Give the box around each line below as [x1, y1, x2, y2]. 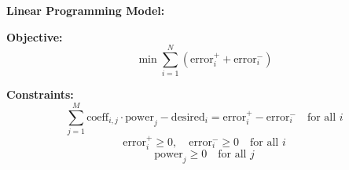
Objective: [6, 28, 63, 45]
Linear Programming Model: [6, 2, 165, 18]
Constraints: [6, 86, 74, 103]
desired [171, 111, 205, 123]
